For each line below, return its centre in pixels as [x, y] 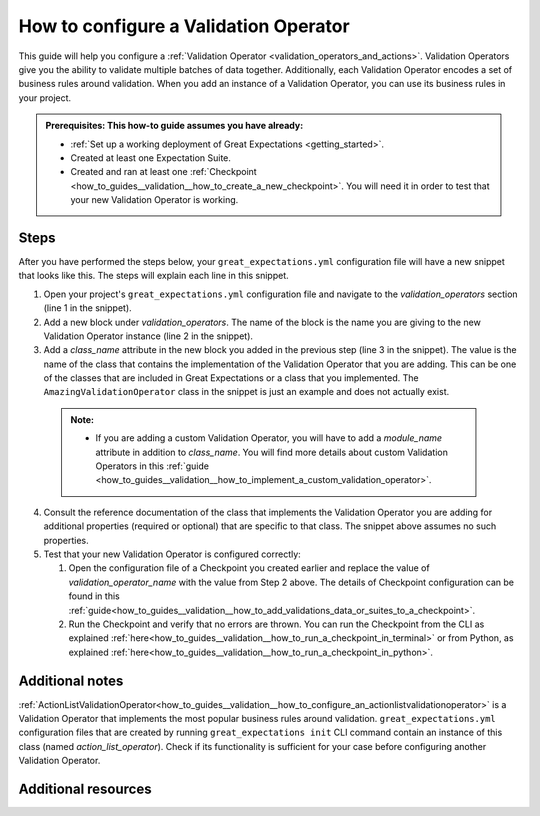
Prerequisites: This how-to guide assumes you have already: [174, 126]
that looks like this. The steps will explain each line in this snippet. [153, 276]
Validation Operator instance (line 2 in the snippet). [148, 336]
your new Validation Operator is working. [154, 200]
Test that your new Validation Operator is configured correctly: [172, 554]
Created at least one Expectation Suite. [151, 157]
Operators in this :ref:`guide [152, 466]
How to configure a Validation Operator [184, 26]
